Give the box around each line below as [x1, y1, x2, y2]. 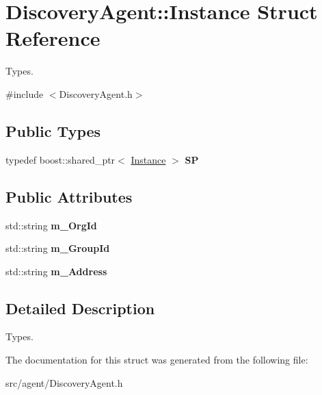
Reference [5, 24, 100, 52]
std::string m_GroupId [5, 241, 110, 255]
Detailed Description [5, 297, 155, 318]
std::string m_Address [5, 264, 107, 278]
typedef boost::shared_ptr [5, 152, 116, 166]
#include [5, 86, 44, 101]
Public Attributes [5, 186, 133, 207]
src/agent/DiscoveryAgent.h [5, 375, 123, 390]
